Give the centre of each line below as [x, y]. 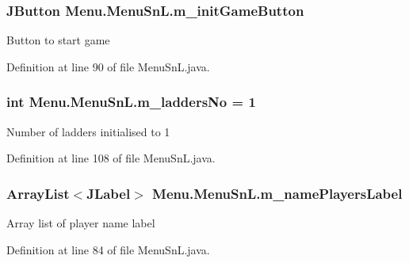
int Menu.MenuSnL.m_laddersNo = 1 [131, 102]
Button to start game [58, 40]
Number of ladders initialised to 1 [88, 131]
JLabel [109, 193]
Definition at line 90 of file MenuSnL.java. [108, 66]
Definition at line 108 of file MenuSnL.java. [111, 158]
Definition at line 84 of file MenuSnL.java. [108, 249]
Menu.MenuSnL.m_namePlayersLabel [277, 193]
